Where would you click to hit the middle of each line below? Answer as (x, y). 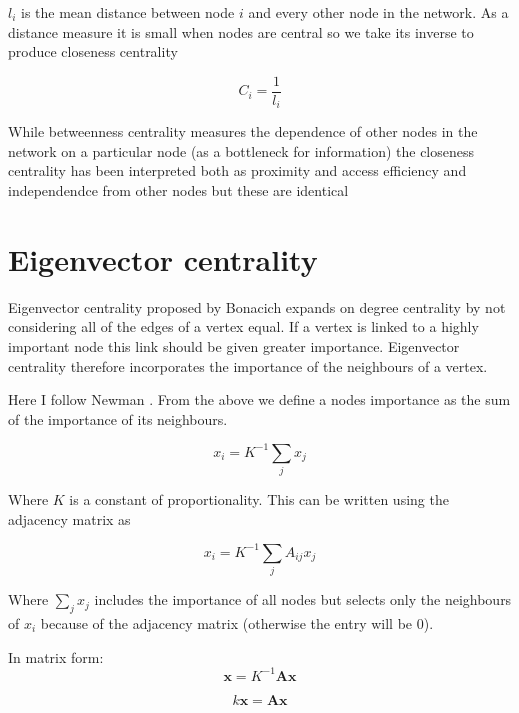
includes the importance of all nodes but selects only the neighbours (303, 599)
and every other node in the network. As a (378, 12)
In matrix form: (56, 656)
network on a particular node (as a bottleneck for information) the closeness (241, 150)
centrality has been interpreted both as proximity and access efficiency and (237, 170)
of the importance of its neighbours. (118, 418)
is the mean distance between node (128, 12)
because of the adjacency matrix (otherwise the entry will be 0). (237, 623)
